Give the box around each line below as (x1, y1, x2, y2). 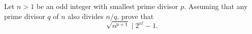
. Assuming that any (184, 1, 248, 11)
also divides (68, 10, 104, 21)
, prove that (117, 10, 154, 21)
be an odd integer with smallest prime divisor (36, 1, 178, 11)
